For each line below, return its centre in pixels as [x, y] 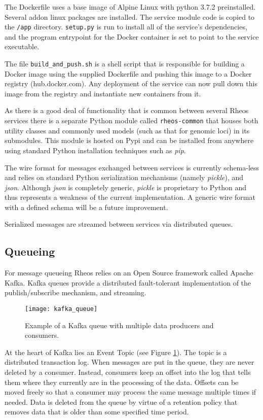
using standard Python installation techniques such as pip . [95, 150]
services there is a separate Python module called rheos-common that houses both [131, 120]
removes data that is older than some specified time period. [97, 412]
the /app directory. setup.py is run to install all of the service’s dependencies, [126, 27]
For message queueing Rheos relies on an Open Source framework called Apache [129, 273]
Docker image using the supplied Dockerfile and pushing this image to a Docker [128, 73]
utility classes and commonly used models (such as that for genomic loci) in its [127, 130]
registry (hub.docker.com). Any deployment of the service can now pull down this [131, 83]
